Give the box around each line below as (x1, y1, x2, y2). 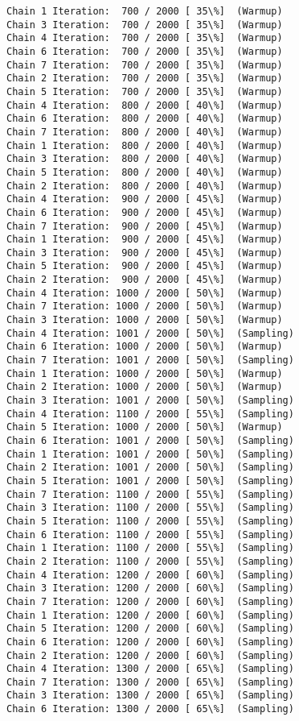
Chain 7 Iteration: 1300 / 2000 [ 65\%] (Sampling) (6, 676, 294, 688)
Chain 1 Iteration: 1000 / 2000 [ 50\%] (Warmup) (6, 367, 283, 379)
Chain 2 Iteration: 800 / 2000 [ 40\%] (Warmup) (6, 180, 283, 192)
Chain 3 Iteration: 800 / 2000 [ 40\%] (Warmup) (6, 153, 283, 165)
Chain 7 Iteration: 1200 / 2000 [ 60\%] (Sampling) (6, 595, 294, 607)
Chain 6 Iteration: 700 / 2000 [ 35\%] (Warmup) (6, 45, 283, 57)
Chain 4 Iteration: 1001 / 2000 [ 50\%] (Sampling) (6, 327, 294, 339)
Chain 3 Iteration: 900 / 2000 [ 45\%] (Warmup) (6, 247, 283, 259)
